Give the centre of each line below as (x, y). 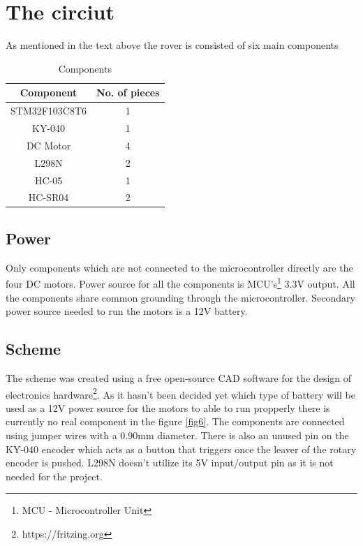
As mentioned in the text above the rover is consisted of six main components (172, 45)
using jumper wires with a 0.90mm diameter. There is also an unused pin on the (177, 435)
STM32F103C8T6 (49, 111)
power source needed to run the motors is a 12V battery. (127, 311)
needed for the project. (54, 476)
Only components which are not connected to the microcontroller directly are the (179, 267)
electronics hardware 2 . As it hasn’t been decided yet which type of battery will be (180, 393)
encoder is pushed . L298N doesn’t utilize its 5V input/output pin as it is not (170, 463)
